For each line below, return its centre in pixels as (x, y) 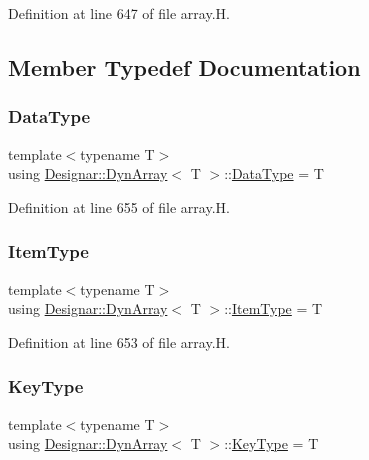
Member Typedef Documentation (184, 66)
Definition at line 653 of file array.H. (119, 341)
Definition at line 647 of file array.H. (119, 13)
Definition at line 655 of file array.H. (119, 206)
